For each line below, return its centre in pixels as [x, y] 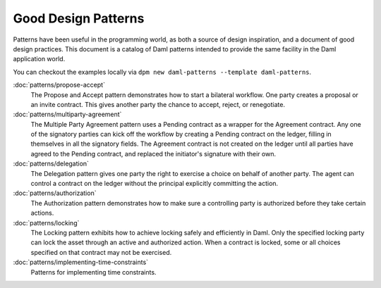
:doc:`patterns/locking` [46, 223]
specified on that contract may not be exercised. [101, 252]
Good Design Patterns [79, 18]
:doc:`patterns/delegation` [51, 164]
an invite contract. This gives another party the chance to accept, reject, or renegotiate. [158, 104]
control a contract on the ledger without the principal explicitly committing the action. [155, 184]
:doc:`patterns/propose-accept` [59, 85]
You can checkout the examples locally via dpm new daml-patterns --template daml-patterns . [162, 72]
